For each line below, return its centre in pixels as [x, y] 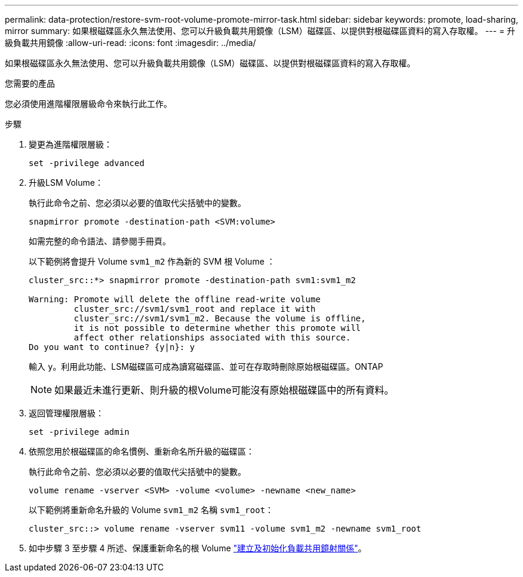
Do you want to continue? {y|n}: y [112, 347]
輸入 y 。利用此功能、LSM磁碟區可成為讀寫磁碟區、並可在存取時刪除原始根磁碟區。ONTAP [206, 366]
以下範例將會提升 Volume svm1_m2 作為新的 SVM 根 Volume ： [152, 261]
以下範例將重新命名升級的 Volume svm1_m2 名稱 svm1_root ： [151, 510]
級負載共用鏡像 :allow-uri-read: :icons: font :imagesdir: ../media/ [130, 43]
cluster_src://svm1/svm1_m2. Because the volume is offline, [220, 318]
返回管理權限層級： [66, 413]
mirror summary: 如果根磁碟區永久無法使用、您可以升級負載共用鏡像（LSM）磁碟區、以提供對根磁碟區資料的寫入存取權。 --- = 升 [260, 31]
